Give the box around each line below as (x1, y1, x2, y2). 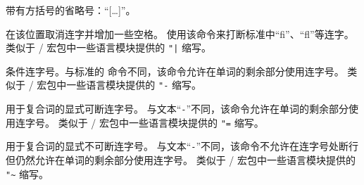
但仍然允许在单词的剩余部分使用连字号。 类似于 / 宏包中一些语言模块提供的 (6, 153, 356, 167)
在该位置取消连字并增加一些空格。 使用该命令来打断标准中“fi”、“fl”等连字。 (6, 26, 354, 41)
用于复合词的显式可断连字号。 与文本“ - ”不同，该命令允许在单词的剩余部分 (6, 101, 349, 116)
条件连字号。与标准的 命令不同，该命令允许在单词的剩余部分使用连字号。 (6, 63, 344, 78)
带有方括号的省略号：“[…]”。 (6, 3, 136, 17)
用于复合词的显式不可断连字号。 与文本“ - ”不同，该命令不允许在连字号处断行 (6, 139, 359, 153)
